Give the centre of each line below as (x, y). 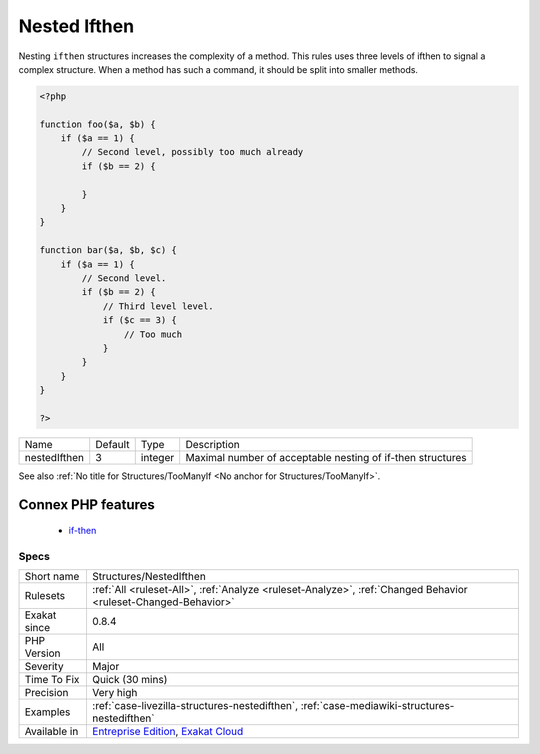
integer (157, 457)
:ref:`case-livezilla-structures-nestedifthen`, (195, 706)
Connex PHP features (86, 504)
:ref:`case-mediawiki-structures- (377, 706)
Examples (47, 712)
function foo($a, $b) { (98, 124)
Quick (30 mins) (129, 680)
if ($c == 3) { (139, 320)
